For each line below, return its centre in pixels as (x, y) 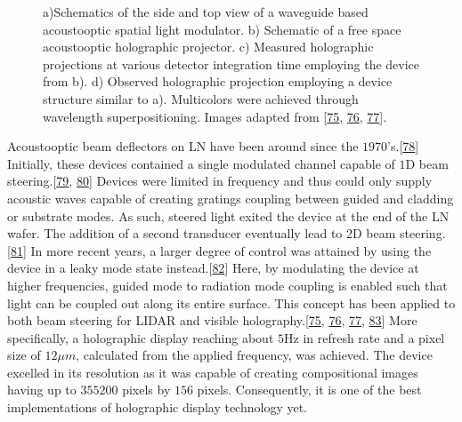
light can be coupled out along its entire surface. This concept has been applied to (231, 303)
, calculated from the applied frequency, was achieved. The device (254, 355)
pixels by (146, 390)
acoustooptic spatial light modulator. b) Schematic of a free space (222, 29)
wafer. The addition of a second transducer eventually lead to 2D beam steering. (227, 233)
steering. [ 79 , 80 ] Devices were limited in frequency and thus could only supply (220, 181)
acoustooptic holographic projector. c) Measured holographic (208, 47)
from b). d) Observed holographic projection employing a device (218, 81)
